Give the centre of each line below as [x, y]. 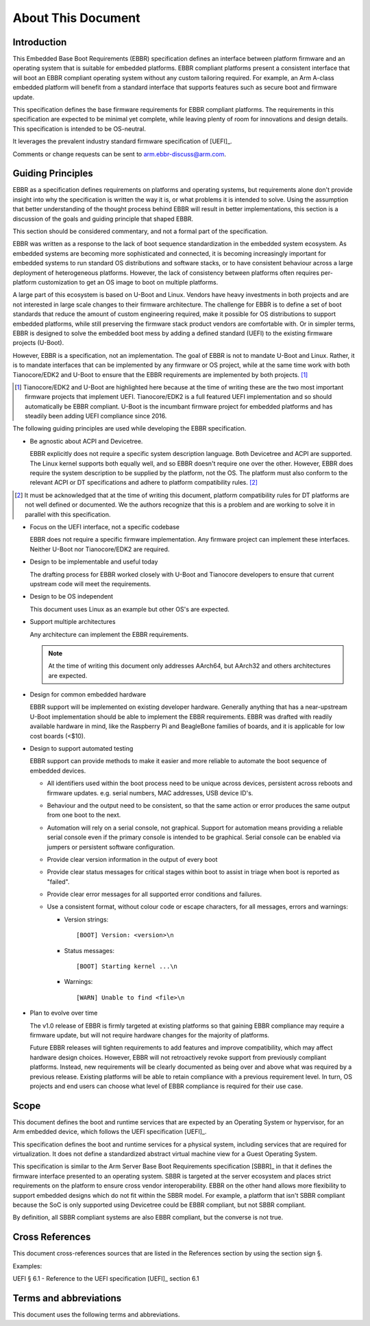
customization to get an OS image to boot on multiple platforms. [128, 282]
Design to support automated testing [82, 749]
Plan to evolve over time [64, 1013]
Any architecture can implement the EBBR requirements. [109, 634]
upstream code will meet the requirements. [90, 583]
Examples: [27, 1266]
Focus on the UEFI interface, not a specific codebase [105, 527]
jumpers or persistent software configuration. [111, 847]
